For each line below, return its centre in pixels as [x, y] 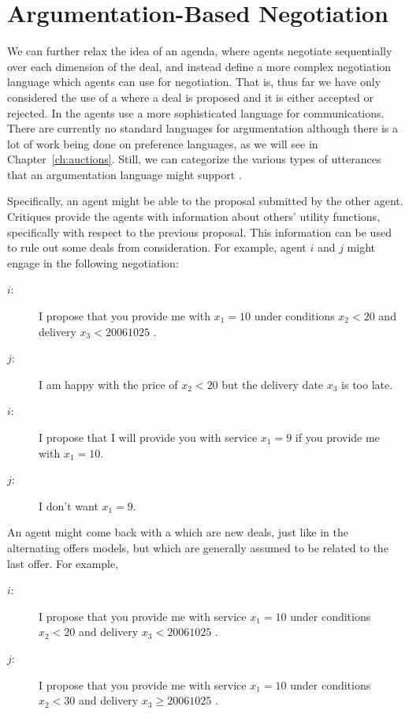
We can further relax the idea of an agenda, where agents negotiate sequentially [200, 51]
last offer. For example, [63, 563]
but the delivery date [273, 384]
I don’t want [69, 505]
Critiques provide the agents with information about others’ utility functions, [194, 217]
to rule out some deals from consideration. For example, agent [157, 247]
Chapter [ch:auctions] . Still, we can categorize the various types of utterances [194, 159]
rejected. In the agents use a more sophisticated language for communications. [196, 112]
